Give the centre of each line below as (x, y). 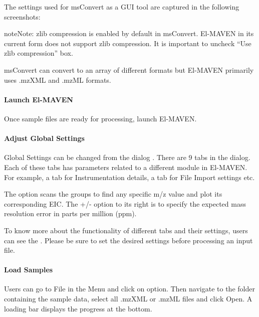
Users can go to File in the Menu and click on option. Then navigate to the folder (129, 289)
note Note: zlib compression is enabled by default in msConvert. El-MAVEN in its (129, 33)
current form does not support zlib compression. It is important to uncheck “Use (128, 43)
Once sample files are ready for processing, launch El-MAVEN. (100, 118)
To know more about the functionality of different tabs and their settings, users (126, 230)
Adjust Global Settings (44, 138)
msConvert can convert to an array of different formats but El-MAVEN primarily (129, 69)
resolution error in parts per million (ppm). (70, 213)
